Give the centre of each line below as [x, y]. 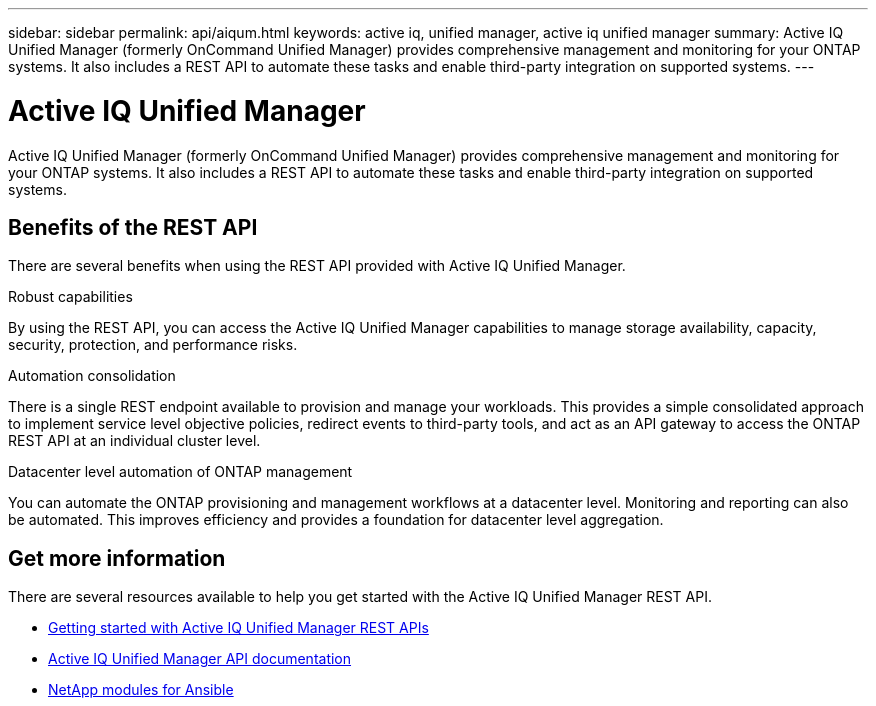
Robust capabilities [70, 297]
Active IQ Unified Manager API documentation [200, 659]
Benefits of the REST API [133, 227]
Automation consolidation [92, 376]
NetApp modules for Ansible [141, 690]
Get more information [117, 558]
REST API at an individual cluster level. [134, 441]
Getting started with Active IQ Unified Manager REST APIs [238, 628]
